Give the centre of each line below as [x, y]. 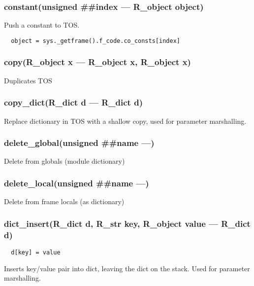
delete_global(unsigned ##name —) [79, 143]
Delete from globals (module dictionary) [64, 161]
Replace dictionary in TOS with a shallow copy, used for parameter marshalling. [125, 121]
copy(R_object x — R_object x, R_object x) [97, 62]
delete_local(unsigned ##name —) [77, 183]
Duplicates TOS [28, 80]
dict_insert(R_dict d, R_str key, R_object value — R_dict [127, 223]
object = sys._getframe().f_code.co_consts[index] [95, 41]
